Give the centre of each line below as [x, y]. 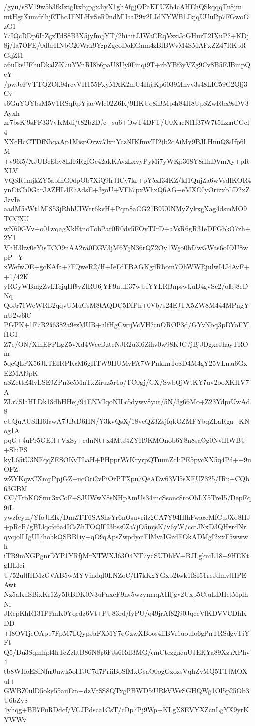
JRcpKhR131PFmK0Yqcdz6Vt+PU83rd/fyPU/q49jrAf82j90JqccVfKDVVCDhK [125, 613]
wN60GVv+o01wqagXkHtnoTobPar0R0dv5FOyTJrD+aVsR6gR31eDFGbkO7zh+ [127, 228]
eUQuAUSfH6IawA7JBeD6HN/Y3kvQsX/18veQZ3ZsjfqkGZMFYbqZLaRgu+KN [127, 421]
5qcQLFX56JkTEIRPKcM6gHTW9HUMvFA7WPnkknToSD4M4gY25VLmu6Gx [126, 363]
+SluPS [16, 450]
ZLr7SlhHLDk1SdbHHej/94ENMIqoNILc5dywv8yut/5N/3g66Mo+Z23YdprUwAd [127, 401]
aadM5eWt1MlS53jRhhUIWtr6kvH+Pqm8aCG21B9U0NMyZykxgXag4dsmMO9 [126, 209]
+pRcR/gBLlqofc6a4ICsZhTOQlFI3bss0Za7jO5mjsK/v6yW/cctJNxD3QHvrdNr [125, 527]
